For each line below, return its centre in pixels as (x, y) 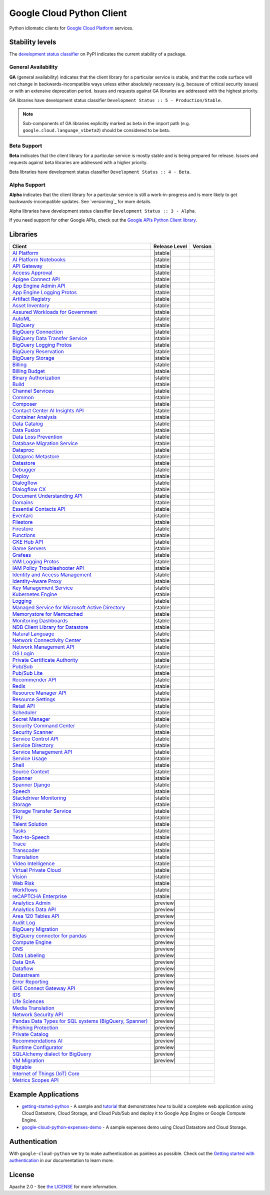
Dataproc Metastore (36, 457)
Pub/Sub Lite (27, 673)
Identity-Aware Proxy (37, 581)
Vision (20, 877)
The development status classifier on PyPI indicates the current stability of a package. (98, 54)
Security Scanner (33, 732)
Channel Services (33, 391)
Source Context (31, 772)
